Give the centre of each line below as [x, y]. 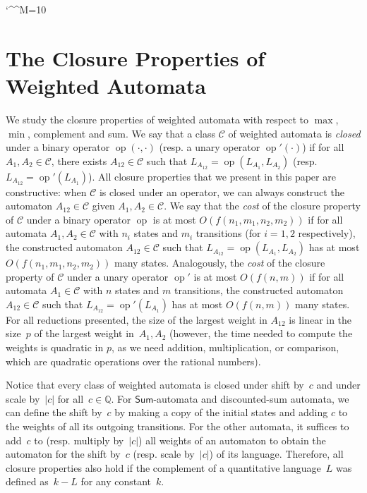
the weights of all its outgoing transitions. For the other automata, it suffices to [178, 426]
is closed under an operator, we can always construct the [222, 191]
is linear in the [320, 319]
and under [338, 385]
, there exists [79, 160]
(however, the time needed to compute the [261, 333]
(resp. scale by [164, 454]
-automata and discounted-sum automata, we [251, 398]
